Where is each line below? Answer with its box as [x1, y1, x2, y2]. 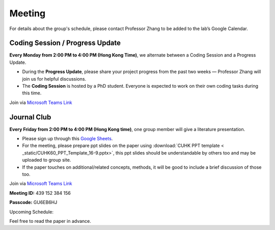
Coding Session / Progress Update [9, 39, 121, 47]
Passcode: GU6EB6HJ [9, 199, 58, 206]
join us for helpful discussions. [22, 75, 87, 82]
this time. [22, 90, 42, 96]
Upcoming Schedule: [9, 209, 53, 215]
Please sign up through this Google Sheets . [22, 136, 113, 142]
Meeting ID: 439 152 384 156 [9, 190, 71, 196]
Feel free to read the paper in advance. [9, 218, 92, 224]
